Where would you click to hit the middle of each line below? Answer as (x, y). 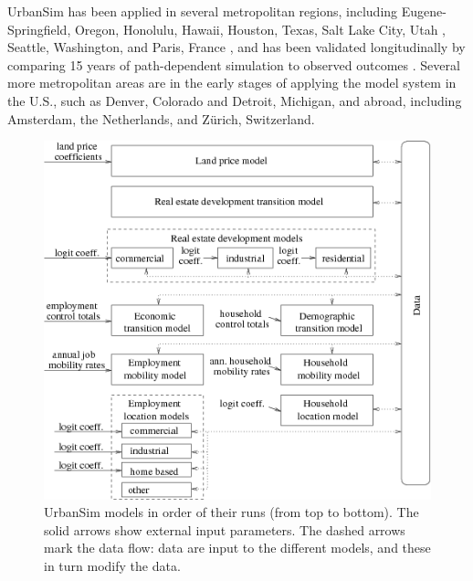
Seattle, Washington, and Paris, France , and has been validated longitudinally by (236, 47)
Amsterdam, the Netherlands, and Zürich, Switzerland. (161, 118)
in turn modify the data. (112, 565)
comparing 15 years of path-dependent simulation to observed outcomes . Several (234, 64)
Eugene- (424, 11)
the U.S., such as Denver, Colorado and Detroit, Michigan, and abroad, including (235, 100)
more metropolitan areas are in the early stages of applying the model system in (232, 83)
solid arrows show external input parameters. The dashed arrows (225, 529)
